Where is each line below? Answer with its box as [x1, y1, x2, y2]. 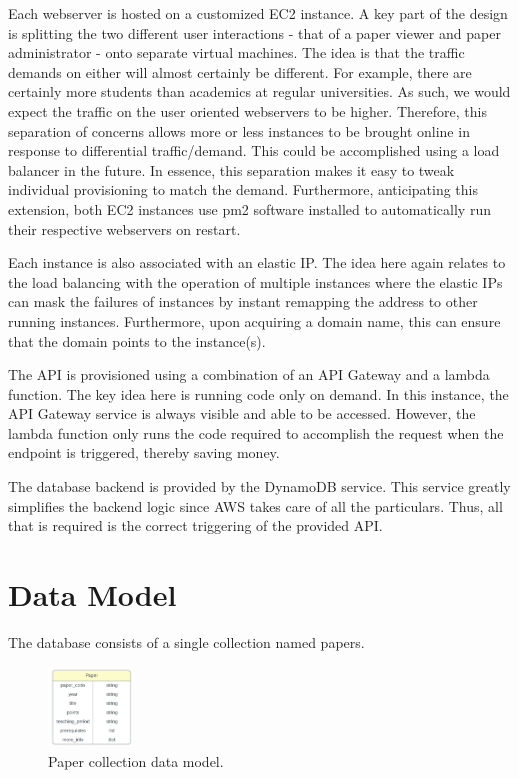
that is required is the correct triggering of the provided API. [8, 515, 383, 536]
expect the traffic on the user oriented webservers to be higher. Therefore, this [8, 100, 487, 121]
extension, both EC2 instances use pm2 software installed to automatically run [8, 198, 491, 219]
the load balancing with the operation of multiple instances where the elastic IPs [8, 271, 503, 292]
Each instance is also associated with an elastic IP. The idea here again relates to [8, 252, 506, 273]
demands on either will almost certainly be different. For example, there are [8, 61, 472, 82]
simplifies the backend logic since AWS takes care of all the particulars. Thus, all [8, 495, 503, 516]
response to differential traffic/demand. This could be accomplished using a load [8, 140, 500, 161]
